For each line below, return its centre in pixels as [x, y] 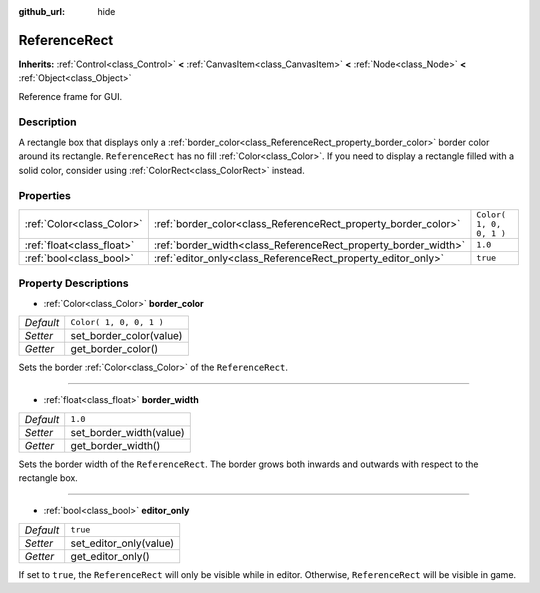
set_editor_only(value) [122, 543]
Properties [45, 196]
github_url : [41, 11]
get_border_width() [115, 445]
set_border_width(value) [127, 432]
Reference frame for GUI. [70, 96]
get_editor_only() [110, 556]
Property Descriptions [73, 283]
